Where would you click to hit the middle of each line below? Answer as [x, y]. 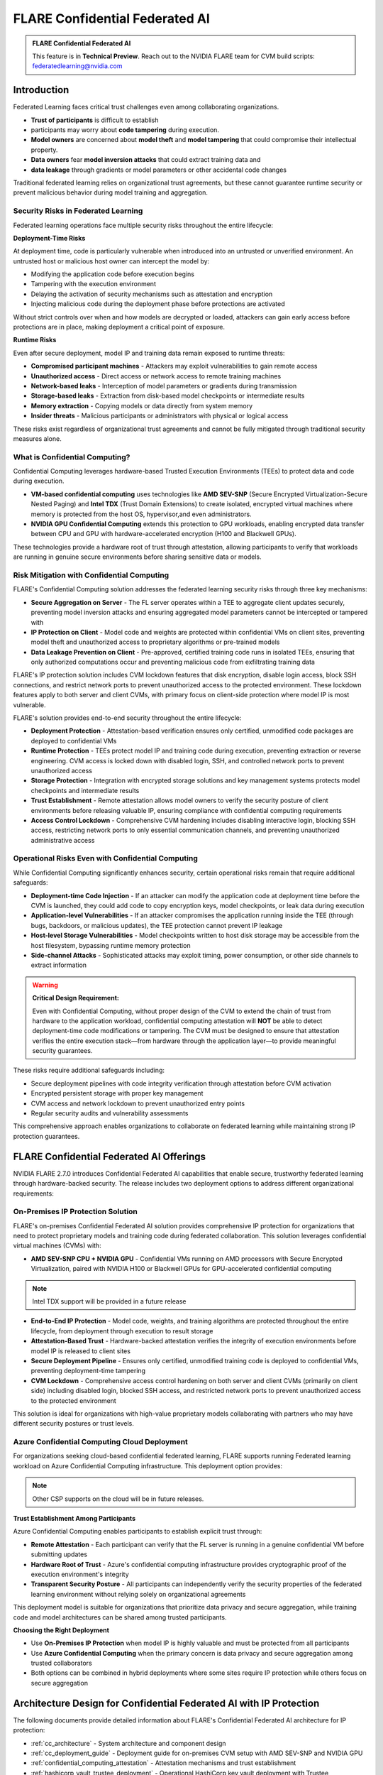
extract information [59, 965]
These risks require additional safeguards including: [89, 1070]
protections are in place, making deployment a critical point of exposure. [119, 327]
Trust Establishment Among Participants [74, 1518]
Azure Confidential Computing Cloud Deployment [100, 1442]
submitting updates [59, 1554]
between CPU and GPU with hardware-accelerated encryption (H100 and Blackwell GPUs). [164, 534]
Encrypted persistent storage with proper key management [117, 1093]
